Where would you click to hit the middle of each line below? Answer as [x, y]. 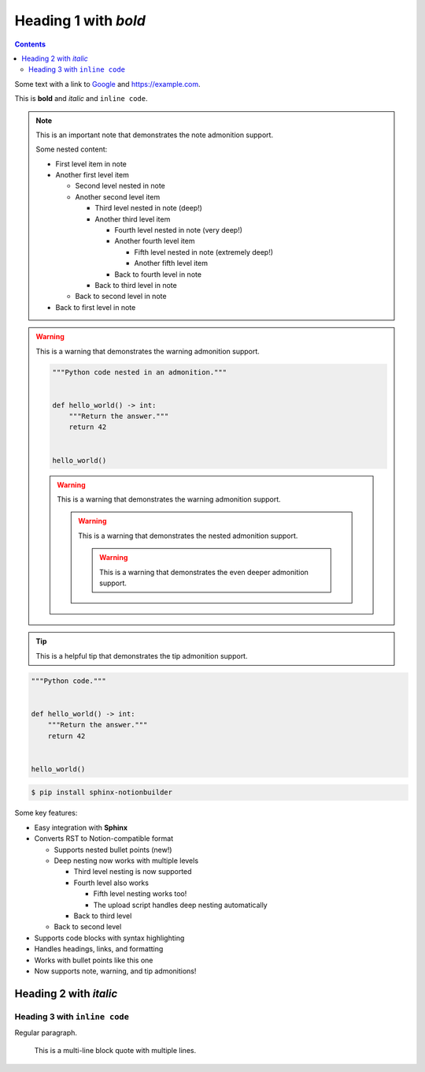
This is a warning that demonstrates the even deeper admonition [204, 572]
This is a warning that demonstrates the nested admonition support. [188, 536]
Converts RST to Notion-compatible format [104, 839]
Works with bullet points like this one [94, 960]
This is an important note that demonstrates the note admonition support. [155, 135]
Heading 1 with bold [80, 21]
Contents [30, 44]
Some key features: [46, 813]
